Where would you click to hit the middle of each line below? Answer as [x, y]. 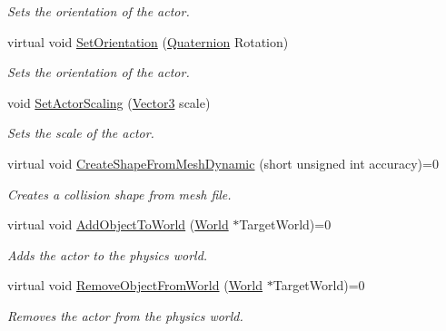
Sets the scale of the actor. [81, 133]
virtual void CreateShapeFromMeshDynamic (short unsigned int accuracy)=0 [223, 163]
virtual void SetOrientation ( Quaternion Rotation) [148, 41]
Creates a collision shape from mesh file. [119, 194]
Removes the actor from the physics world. [125, 315]
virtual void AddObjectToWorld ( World [118, 224]
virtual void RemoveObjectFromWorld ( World [135, 285]
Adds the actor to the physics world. [108, 254]
